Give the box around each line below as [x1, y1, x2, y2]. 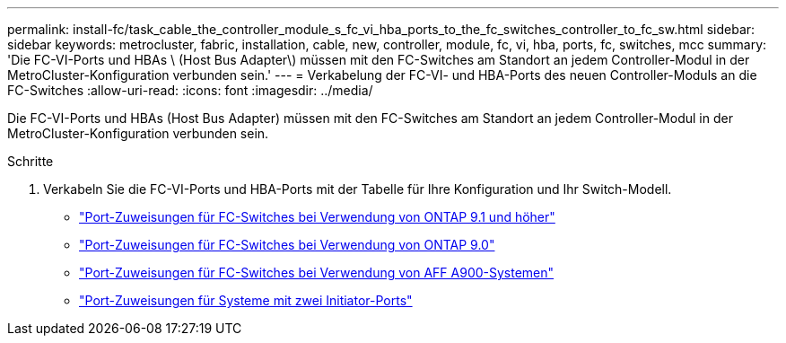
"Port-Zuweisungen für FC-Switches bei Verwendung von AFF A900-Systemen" [79, 265, 555, 280]
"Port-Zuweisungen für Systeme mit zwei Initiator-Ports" [79, 293, 413, 308]
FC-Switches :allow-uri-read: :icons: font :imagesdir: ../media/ [7, 83, 373, 98]
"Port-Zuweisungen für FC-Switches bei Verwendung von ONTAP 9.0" [79, 237, 495, 252]
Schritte [7, 154, 54, 169]
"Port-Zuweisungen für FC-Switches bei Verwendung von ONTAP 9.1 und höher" [79, 209, 555, 224]
